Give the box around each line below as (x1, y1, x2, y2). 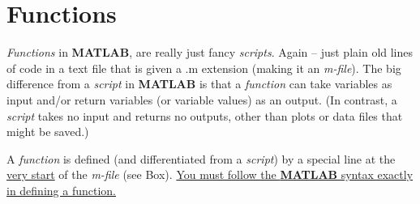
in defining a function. (6, 181, 116, 198)
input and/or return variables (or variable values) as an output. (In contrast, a (6, 91, 397, 108)
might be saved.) (6, 123, 89, 140)
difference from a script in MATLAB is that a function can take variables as (6, 75, 392, 92)
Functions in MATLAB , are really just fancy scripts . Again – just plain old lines (6, 44, 414, 61)
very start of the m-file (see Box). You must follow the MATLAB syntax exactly (6, 166, 414, 183)
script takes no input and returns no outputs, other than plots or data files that (6, 107, 403, 124)
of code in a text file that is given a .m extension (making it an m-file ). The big (6, 59, 401, 76)
